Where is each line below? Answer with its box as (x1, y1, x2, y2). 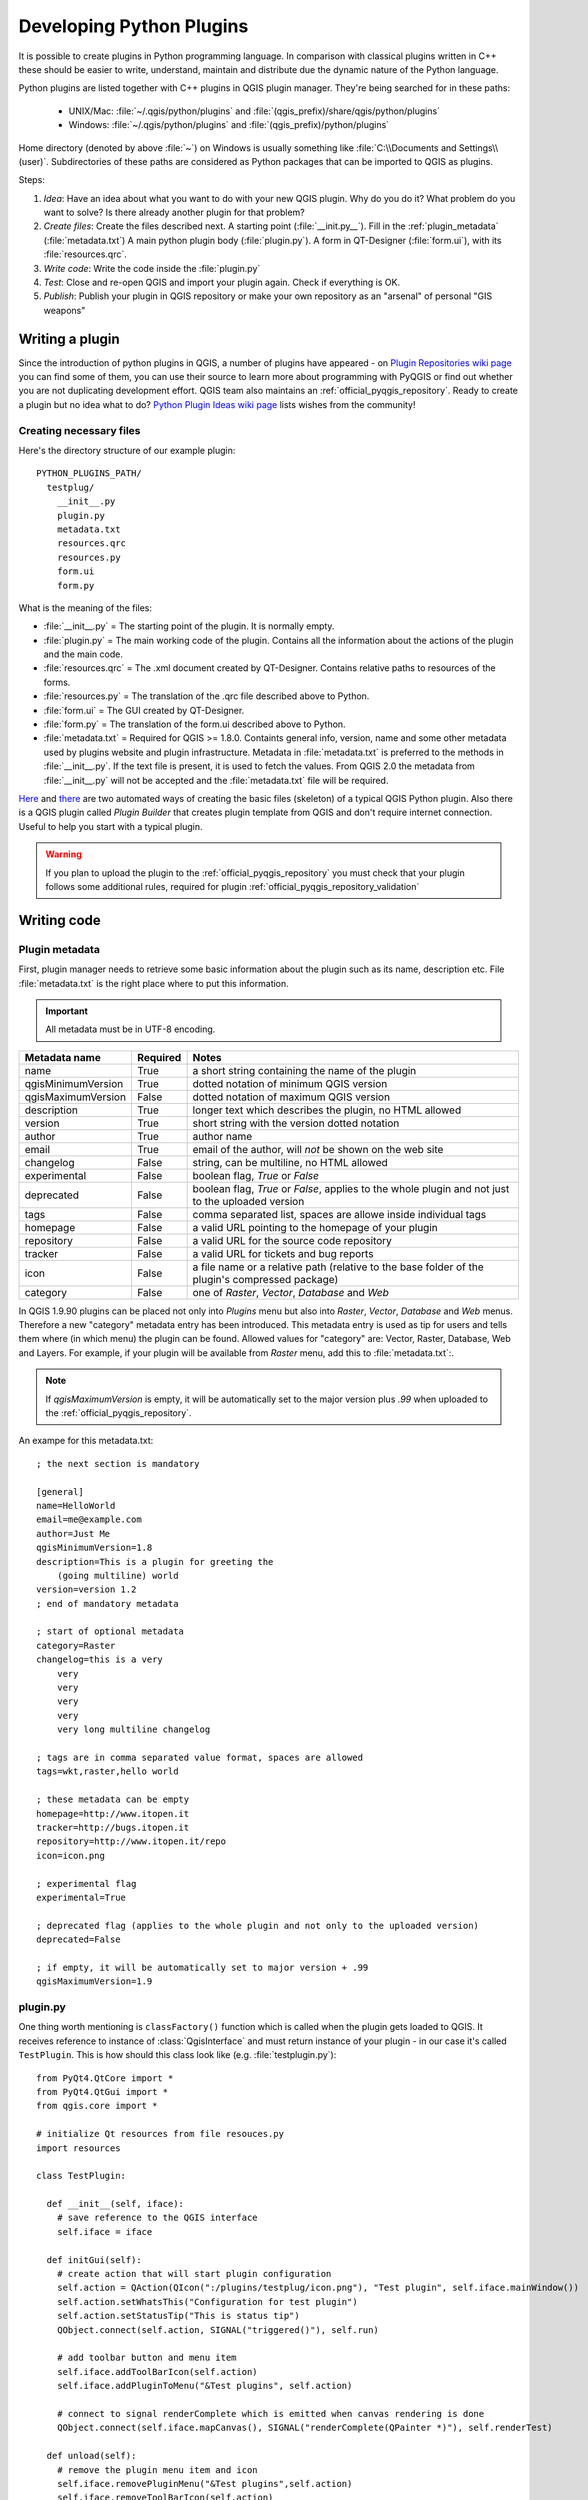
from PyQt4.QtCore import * (36, 2072, 174, 2084)
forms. (43, 676, 71, 688)
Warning (45, 848, 82, 860)
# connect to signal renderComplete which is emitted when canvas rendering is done (56, 2408, 485, 2419)
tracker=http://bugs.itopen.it (36, 1821, 190, 1833)
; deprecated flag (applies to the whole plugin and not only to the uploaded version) (36, 1920, 480, 1931)
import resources (36, 2142, 121, 2154)
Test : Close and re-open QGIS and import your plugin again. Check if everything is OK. (43, 276, 400, 289)
